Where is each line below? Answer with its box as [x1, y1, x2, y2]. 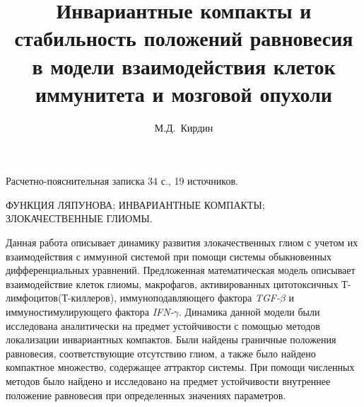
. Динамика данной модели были [178, 304, 320, 319]
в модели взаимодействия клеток [32, 51, 336, 80]
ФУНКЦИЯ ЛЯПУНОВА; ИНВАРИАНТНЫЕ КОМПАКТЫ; [6, 197, 265, 212]
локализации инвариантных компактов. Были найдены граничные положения [6, 332, 336, 347]
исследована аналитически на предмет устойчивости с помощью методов [6, 318, 320, 333]
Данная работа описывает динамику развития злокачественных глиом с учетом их [6, 235, 358, 250]
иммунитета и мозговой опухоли [35, 79, 332, 108]
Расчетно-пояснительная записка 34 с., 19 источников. [6, 173, 238, 188]
